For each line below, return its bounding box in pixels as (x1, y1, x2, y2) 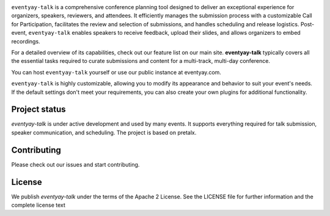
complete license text (11, 201, 65, 209)
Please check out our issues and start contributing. (11, 160, 140, 168)
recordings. (11, 37, 40, 45)
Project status (11, 104, 67, 115)
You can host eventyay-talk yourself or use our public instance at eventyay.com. (11, 68, 221, 76)
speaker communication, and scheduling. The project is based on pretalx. (11, 129, 197, 136)
